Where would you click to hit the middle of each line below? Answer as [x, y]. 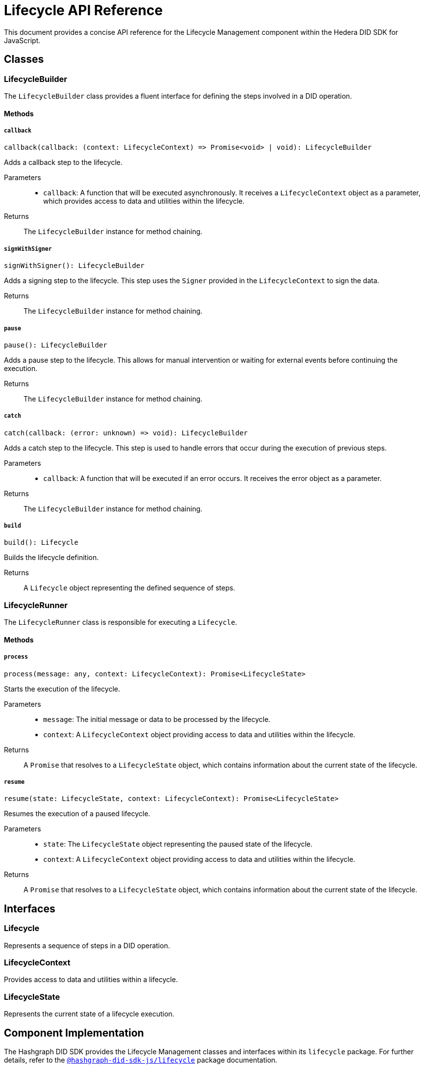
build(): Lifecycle [41, 543]
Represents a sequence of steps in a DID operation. [87, 945]
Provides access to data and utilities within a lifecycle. [91, 980]
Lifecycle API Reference [83, 10]
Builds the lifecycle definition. [51, 558]
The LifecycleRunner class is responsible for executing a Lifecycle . [121, 622]
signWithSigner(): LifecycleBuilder [74, 266]
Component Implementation [74, 1033]
